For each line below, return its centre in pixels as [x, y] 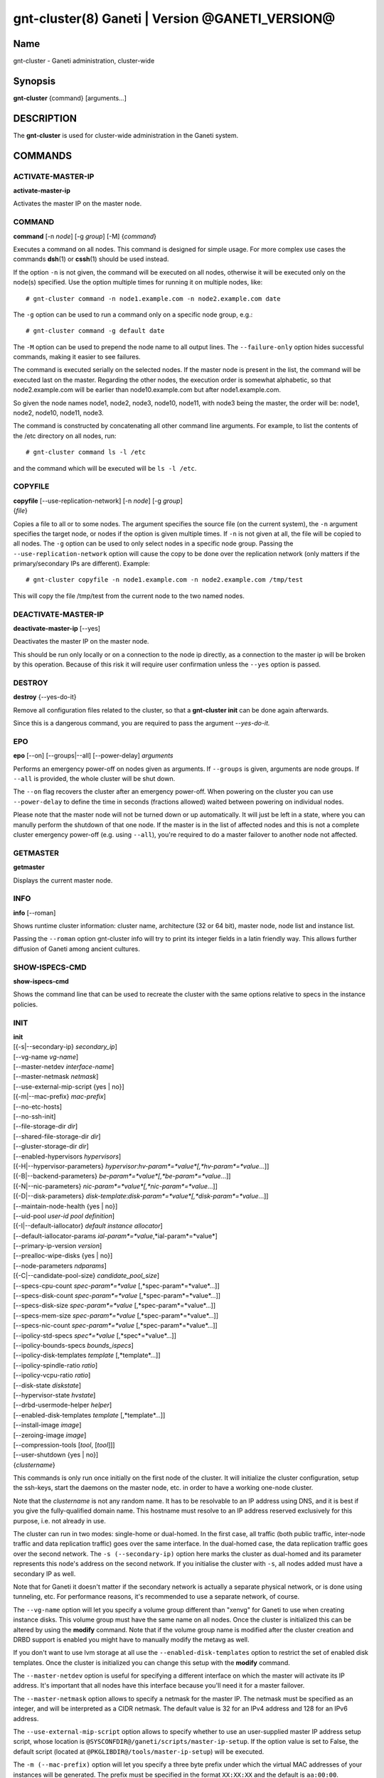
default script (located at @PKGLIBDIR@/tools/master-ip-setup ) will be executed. [139, 1751]
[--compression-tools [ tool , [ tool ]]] [64, 1444]
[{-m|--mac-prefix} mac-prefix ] [60, 1097]
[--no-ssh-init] [34, 1116]
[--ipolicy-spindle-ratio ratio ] [55, 1365]
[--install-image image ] [47, 1425]
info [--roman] [34, 912]
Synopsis [34, 81]
